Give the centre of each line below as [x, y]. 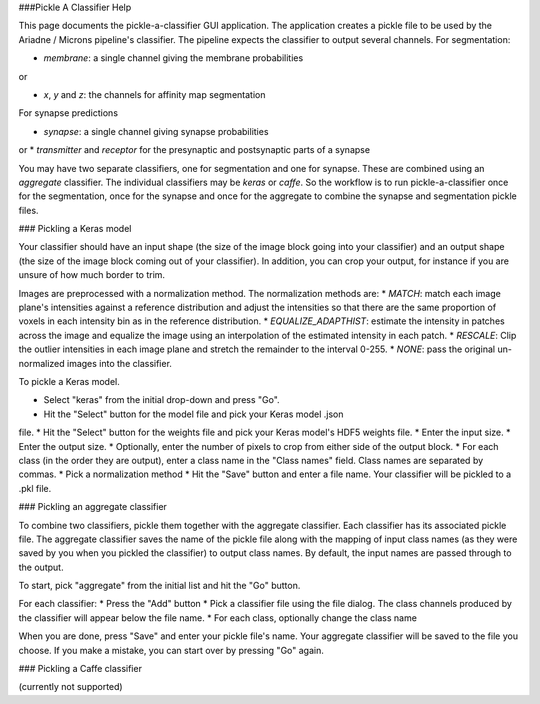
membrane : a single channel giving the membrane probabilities [173, 58]
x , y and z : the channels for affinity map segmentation [154, 94]
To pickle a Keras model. [69, 381]
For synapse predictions [68, 113]
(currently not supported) [71, 687]
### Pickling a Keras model [75, 229]
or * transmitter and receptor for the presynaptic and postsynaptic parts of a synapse [194, 150]
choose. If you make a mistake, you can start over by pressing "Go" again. [171, 650]
